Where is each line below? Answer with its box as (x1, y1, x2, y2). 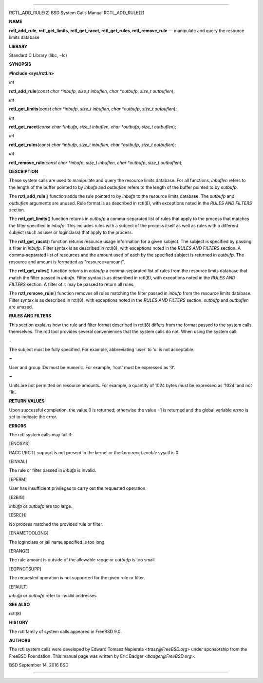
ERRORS (9, 423, 27, 428)
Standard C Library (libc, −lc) (9, 52, 68, 58)
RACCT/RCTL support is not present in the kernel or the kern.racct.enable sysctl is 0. (9, 449, 180, 455)
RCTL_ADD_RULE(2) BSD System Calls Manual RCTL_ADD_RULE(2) (9, 10, 145, 16)
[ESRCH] (9, 512, 27, 518)
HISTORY (9, 620, 29, 626)
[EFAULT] (9, 584, 28, 590)
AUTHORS (9, 637, 31, 643)
